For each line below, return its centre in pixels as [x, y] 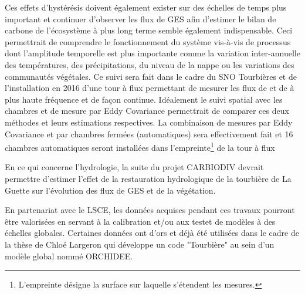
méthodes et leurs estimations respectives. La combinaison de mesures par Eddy [149, 122]
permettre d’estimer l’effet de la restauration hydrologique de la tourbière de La [148, 178]
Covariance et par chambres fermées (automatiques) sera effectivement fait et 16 [149, 134]
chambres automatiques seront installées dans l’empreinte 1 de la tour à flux [140, 146]
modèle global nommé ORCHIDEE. [69, 256]
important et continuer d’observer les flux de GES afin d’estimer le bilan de [140, 18]
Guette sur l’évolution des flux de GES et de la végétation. [110, 190]
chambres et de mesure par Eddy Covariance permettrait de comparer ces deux [147, 111]
